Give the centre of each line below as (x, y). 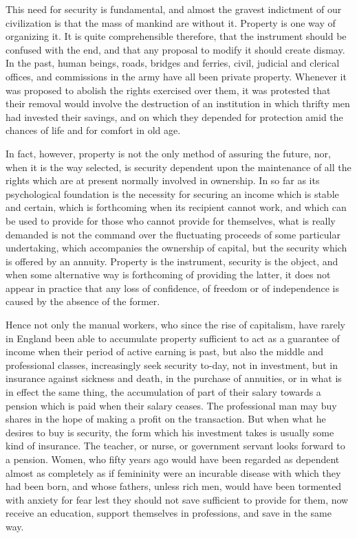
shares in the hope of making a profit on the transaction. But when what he (166, 419)
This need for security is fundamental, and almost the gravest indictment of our (174, 9)
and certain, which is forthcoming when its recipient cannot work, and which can (176, 207)
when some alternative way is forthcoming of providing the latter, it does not (168, 274)
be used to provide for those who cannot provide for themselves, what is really (171, 220)
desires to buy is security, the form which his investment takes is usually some (170, 432)
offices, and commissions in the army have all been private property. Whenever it (176, 76)
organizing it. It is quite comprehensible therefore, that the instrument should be (176, 36)
